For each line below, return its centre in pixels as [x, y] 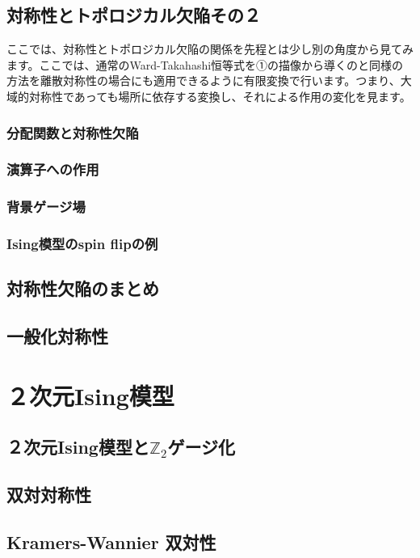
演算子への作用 [53, 169]
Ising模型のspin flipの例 [82, 244]
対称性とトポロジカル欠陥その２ [134, 15]
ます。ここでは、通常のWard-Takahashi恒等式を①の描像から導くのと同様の [205, 64]
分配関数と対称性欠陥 [73, 132]
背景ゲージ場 [46, 207]
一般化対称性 [57, 336]
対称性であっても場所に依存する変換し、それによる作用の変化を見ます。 [220, 96]
